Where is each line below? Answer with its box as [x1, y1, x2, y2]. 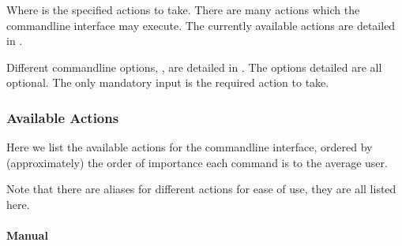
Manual [6, 227, 48, 244]
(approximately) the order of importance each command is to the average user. [6, 154, 388, 170]
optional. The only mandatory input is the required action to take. [6, 74, 329, 91]
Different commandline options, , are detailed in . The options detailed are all [6, 58, 382, 75]
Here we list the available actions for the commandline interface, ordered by [6, 139, 373, 155]
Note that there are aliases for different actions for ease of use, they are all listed [6, 181, 396, 197]
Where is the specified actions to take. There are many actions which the [6, 2, 360, 17]
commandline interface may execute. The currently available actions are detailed [6, 17, 396, 33]
